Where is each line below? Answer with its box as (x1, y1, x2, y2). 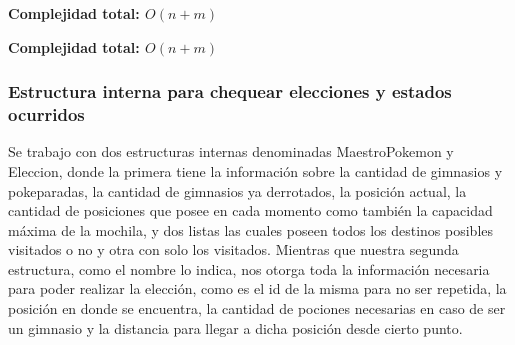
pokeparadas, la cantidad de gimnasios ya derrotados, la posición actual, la (8, 180, 467, 201)
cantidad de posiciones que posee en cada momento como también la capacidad (8, 200, 493, 221)
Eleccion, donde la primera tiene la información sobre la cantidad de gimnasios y (8, 160, 503, 181)
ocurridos (8, 102, 85, 127)
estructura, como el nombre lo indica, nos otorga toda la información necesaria (8, 258, 490, 279)
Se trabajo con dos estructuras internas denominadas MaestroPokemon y (8, 141, 454, 162)
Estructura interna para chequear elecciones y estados (8, 79, 452, 104)
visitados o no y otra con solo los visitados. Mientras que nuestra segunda (8, 239, 459, 260)
